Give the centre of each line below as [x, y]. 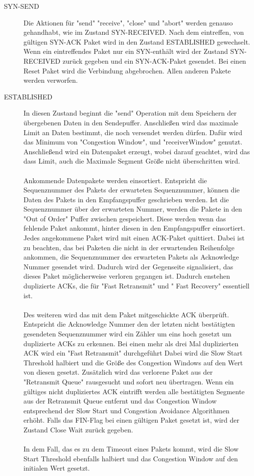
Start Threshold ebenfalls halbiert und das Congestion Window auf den [131, 458]
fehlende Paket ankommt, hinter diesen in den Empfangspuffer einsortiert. [134, 228]
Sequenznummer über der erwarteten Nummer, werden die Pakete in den [133, 209]
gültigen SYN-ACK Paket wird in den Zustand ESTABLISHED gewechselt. [137, 41]
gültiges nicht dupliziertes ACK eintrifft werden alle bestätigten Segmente [134, 391]
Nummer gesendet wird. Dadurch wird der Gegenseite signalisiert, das [128, 266]
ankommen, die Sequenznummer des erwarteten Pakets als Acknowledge [131, 257]
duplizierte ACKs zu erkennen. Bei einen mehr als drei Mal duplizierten [131, 343]
